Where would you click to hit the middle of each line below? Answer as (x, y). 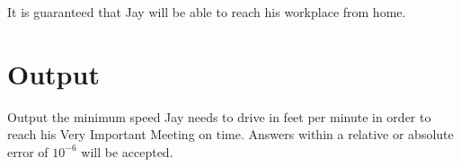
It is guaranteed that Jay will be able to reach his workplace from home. (207, 12)
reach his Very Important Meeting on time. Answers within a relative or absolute (230, 134)
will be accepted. (127, 151)
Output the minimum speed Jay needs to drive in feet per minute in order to (219, 116)
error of (28, 151)
